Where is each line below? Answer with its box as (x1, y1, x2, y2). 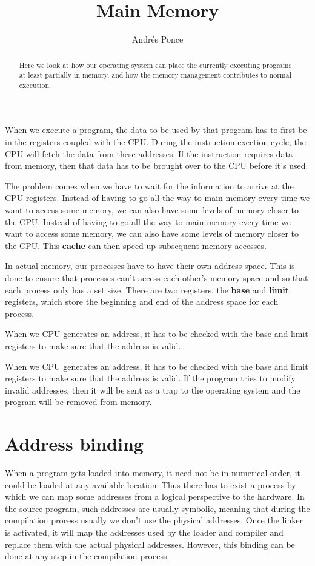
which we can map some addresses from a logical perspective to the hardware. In (5, 490, 305, 503)
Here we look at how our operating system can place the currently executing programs (19, 60, 292, 70)
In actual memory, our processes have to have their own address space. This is (5, 259, 295, 272)
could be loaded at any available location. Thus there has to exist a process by (5, 478, 296, 491)
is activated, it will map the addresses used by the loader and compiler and (5, 526, 283, 539)
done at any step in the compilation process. (5, 550, 170, 562)
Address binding (5, 431, 144, 456)
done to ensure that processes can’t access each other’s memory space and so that (5, 271, 308, 284)
